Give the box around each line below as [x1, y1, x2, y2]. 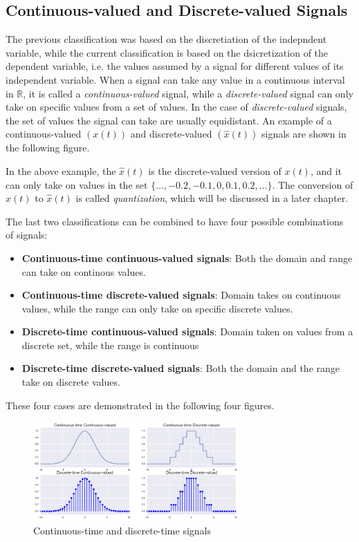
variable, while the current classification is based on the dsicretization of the [6, 45, 329, 59]
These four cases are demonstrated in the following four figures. [6, 398, 275, 412]
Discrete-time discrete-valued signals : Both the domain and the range [21, 361, 340, 375]
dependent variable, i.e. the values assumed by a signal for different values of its [6, 59, 344, 73]
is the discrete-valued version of [148, 163, 282, 178]
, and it [310, 163, 342, 178]
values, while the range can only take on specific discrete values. [21, 301, 293, 315]
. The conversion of [272, 177, 353, 191]
